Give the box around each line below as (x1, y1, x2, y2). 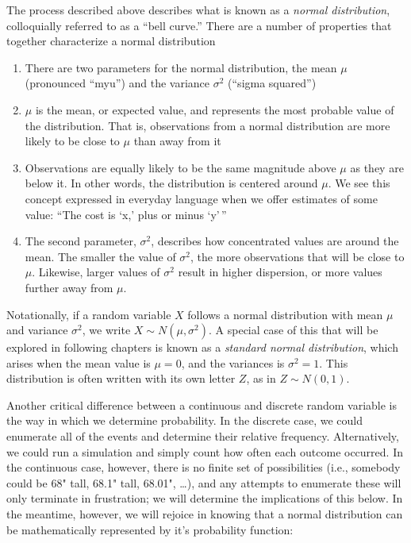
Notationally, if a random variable (6, 306, 171, 322)
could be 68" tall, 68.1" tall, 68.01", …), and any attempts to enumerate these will (6, 474, 401, 491)
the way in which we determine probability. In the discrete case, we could (6, 412, 363, 429)
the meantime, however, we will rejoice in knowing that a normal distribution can (6, 506, 403, 522)
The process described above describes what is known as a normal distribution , (6, 2, 390, 17)
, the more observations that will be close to (190, 248, 405, 264)
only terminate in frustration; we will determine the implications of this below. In (6, 490, 403, 506)
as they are (350, 159, 404, 175)
